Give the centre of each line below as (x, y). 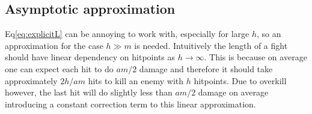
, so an (269, 34)
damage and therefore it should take (206, 68)
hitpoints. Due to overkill (240, 80)
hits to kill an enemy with (136, 80)
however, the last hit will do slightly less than (89, 92)
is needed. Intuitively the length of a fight (211, 45)
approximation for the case (54, 45)
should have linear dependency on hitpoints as (90, 57)
